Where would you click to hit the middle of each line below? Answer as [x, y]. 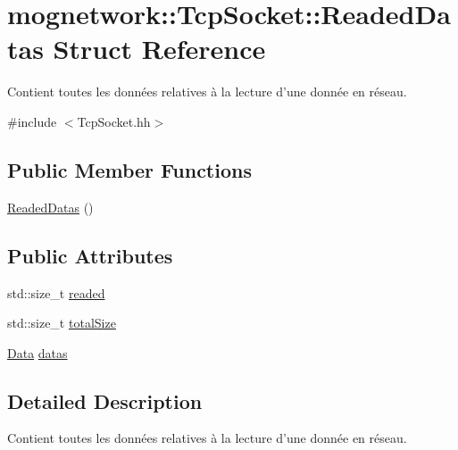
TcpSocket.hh [114, 121]
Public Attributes [90, 255]
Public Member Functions [129, 169]
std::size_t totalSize [62, 323]
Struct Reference [159, 49]
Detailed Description [105, 400]
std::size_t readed [56, 292]
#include [32, 121]
